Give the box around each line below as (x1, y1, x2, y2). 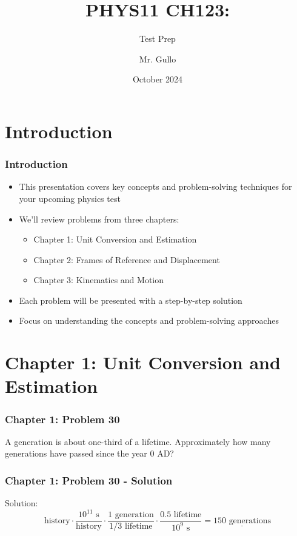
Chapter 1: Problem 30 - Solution (5, 472, 173, 487)
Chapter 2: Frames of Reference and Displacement (33, 253, 220, 266)
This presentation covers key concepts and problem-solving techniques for (19, 180, 292, 193)
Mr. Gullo (139, 52, 176, 65)
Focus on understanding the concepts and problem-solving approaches (19, 314, 279, 327)
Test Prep (139, 32, 176, 45)
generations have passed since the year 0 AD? (5, 447, 174, 460)
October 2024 (132, 73, 183, 85)
